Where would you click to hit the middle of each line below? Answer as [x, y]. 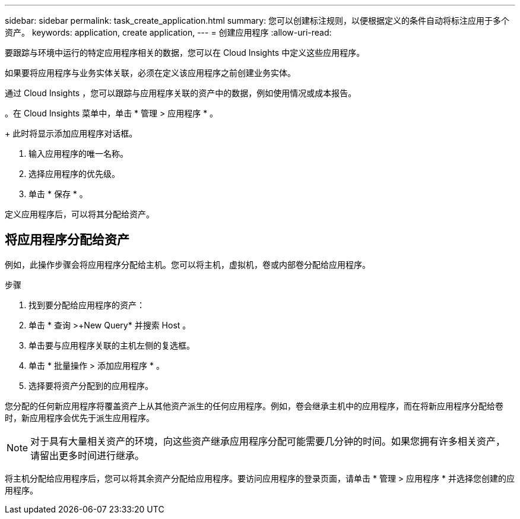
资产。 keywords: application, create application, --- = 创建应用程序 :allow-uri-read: [168, 32]
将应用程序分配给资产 [67, 240]
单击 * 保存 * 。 [58, 194]
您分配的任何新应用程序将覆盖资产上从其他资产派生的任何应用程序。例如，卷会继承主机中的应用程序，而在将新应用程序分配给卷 [254, 406]
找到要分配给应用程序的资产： [87, 305]
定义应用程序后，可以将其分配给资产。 [80, 214]
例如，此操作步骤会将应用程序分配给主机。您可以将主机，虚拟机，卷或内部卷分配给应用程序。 [188, 264]
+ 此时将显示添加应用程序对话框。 [71, 133]
